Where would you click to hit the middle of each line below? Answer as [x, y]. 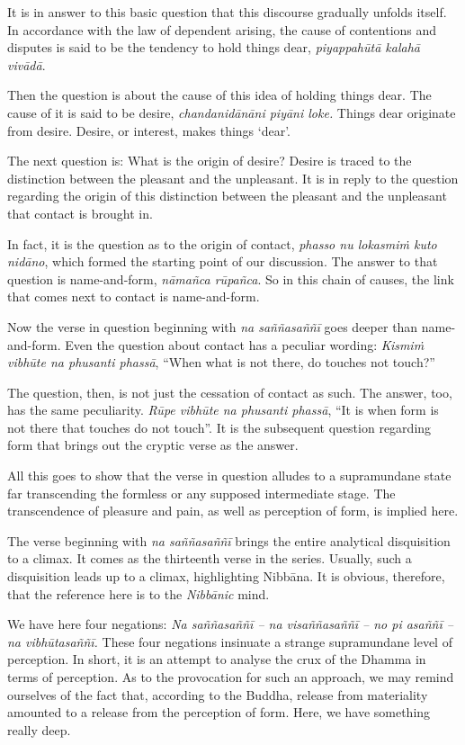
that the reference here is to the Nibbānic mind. [139, 593]
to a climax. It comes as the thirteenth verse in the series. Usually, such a [210, 558]
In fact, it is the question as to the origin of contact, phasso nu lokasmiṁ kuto [222, 243]
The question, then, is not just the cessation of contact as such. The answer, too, [230, 392]
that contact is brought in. [80, 213]
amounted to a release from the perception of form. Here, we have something [219, 712]
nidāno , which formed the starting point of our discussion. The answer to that [223, 261]
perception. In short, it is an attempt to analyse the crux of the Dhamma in [217, 659]
